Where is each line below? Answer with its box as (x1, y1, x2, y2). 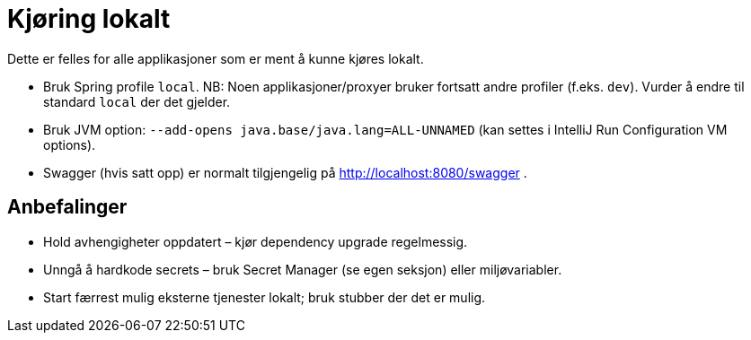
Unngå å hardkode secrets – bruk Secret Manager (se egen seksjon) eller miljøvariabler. (43, 261, 562, 277)
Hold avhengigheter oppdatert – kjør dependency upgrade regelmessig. (43, 233, 468, 249)
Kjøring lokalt (7, 4, 171, 34)
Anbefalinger (7, 196, 128, 219)
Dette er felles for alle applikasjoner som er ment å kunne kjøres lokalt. (7, 50, 424, 66)
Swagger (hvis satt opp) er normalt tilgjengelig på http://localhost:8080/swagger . (43, 164, 527, 180)
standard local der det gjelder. (43, 93, 231, 109)
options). (43, 136, 96, 153)
